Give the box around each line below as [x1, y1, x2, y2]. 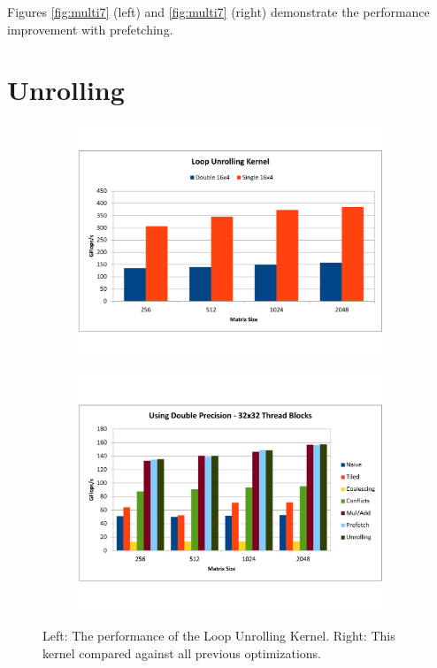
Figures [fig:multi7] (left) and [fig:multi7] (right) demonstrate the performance [7, 3, 430, 20]
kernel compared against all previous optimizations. [42, 643, 321, 662]
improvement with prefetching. [7, 19, 173, 38]
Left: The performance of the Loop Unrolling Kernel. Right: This [42, 626, 395, 644]
